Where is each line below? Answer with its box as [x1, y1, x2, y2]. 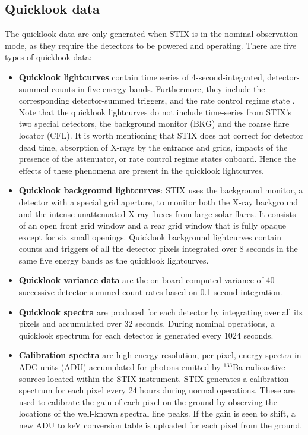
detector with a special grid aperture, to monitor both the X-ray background [18, 195, 298, 208]
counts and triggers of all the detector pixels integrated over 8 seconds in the [18, 242, 298, 255]
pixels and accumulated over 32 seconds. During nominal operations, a [18, 317, 275, 330]
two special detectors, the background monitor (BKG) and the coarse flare [18, 117, 290, 130]
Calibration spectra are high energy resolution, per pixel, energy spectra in [18, 349, 301, 361]
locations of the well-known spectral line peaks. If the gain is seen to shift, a [18, 407, 296, 420]
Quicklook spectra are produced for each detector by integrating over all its [18, 305, 303, 318]
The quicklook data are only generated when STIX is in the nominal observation [5, 27, 298, 40]
